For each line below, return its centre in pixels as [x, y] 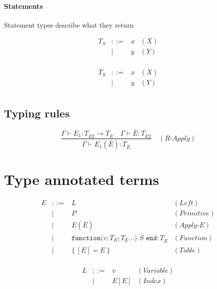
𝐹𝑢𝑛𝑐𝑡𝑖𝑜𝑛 [193, 238]
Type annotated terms [82, 179]
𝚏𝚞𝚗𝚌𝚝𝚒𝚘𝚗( [87, 238]
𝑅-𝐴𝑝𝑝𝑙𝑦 [177, 138]
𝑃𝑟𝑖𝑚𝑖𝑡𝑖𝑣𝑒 [194, 213]
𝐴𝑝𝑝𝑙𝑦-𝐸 [192, 225]
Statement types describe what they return [69, 24]
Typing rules [37, 113]
